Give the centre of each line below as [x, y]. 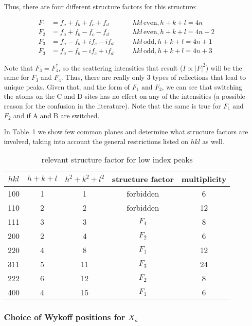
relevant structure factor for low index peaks [117, 160]
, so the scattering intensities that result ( [121, 67]
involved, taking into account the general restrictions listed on [96, 141]
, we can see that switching [202, 86]
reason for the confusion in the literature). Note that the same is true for [113, 105]
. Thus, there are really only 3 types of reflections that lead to [153, 77]
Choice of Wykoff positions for [65, 317]
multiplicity [204, 179]
